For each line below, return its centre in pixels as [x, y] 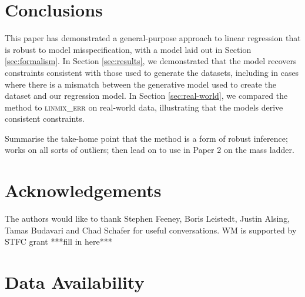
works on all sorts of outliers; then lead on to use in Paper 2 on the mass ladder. [150, 150]
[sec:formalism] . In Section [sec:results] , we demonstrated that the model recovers [151, 61]
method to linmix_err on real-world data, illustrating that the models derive [144, 107]
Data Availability [75, 282]
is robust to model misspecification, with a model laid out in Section [128, 49]
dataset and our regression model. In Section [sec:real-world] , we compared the [146, 96]
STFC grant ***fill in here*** [58, 241]
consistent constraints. [45, 119]
